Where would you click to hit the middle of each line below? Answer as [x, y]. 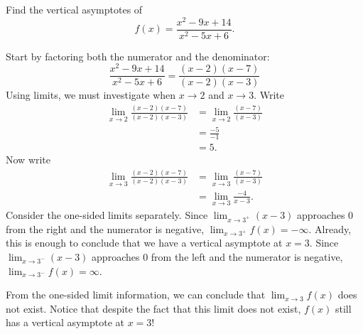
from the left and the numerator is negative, [247, 257]
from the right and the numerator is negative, [105, 228]
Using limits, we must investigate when [91, 95]
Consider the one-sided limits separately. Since [107, 214]
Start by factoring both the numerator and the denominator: [138, 56]
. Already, [330, 228]
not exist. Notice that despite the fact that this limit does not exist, [153, 308]
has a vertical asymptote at [65, 322]
